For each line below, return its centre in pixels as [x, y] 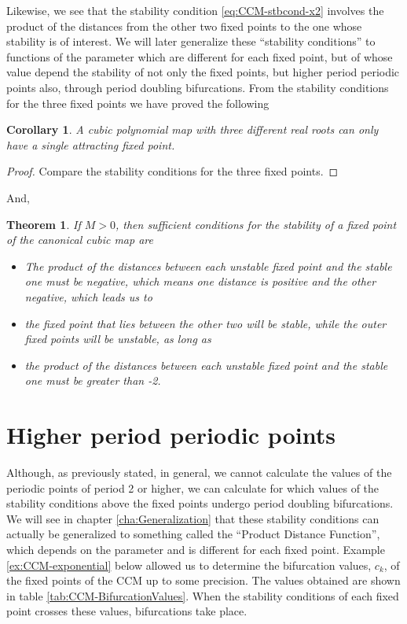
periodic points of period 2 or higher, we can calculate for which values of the [193, 487]
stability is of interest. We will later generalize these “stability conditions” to [191, 41]
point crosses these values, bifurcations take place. [127, 611]
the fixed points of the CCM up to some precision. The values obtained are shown [203, 580]
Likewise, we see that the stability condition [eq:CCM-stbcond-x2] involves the [195, 10]
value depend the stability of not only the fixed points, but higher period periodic [203, 72]
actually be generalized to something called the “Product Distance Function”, [193, 534]
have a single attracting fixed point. [91, 144]
